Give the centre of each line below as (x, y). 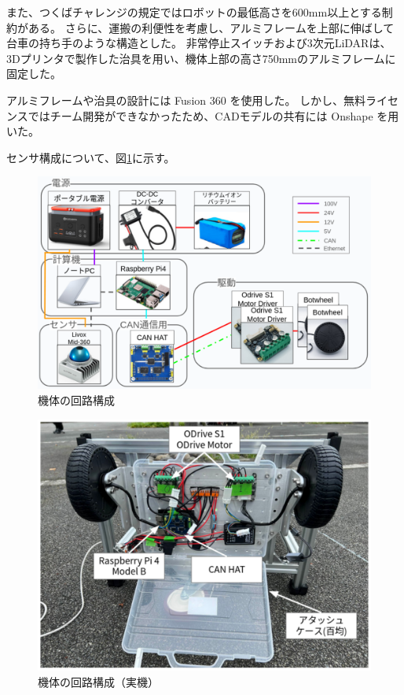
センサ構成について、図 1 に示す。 (91, 157)
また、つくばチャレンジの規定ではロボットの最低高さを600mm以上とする (194, 12)
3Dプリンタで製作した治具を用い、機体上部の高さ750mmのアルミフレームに (201, 58)
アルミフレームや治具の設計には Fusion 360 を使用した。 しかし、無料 (186, 100)
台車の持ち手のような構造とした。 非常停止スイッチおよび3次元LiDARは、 (199, 43)
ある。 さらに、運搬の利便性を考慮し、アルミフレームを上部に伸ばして (211, 27)
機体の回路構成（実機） (98, 681)
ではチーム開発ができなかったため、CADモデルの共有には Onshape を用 (213, 115)
